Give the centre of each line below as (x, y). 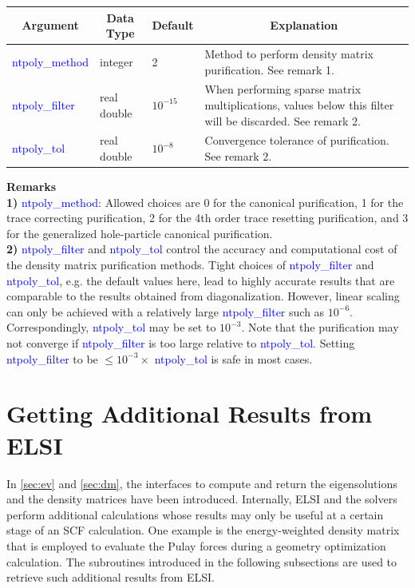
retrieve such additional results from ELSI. (111, 577)
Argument (50, 25)
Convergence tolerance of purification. (297, 140)
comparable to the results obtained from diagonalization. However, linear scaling (203, 296)
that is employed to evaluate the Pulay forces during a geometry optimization (196, 545)
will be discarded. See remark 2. (283, 120)
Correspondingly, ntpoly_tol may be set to (111, 327)
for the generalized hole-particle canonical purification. (140, 233)
